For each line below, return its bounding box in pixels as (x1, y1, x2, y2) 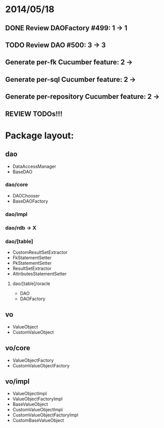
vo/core (5, 344, 31, 352)
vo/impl (5, 377, 30, 386)
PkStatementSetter (12, 260, 52, 266)
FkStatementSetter (12, 254, 52, 261)
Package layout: (5, 130, 74, 141)
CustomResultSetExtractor (12, 249, 68, 255)
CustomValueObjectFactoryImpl (12, 412, 79, 418)
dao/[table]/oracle (12, 280, 50, 287)
